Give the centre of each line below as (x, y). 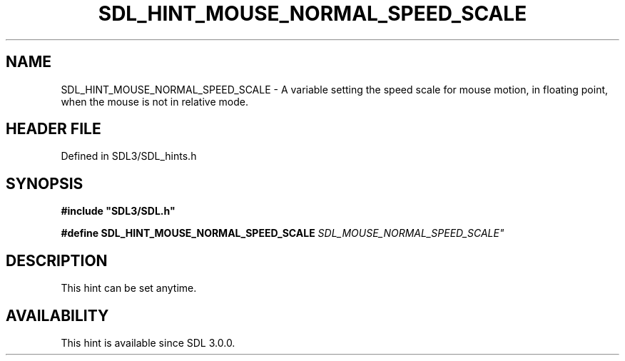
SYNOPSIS (45, 183)
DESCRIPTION (57, 260)
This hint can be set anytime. (129, 288)
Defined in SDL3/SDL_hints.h (129, 156)
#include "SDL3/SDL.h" (118, 211)
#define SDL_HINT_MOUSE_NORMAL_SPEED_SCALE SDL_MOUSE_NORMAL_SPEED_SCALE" (283, 233)
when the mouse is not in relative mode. (154, 101)
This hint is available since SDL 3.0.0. (148, 342)
